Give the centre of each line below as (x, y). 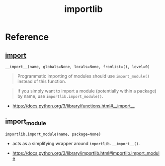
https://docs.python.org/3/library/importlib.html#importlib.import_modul (86, 153)
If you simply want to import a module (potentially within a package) (87, 91)
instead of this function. (41, 81)
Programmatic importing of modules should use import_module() (83, 76)
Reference (27, 37)
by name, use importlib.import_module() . (60, 96)
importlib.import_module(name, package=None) (53, 134)
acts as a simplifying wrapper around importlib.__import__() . (76, 143)
